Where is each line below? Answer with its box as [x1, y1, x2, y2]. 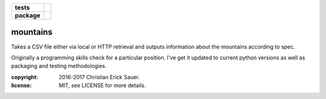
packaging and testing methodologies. [11, 62, 107, 70]
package [14, 11, 40, 19]
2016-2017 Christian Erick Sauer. [59, 73, 140, 80]
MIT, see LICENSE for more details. [59, 82, 146, 89]
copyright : [11, 73, 39, 80]
